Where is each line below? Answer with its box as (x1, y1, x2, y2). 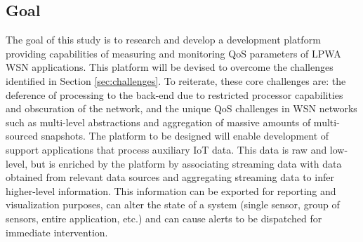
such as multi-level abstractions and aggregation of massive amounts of (6, 114, 311, 129)
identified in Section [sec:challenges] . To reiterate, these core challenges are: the (6, 73, 346, 88)
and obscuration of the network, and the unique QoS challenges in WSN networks (6, 101, 357, 116)
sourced (6, 128, 39, 143)
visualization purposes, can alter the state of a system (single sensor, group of (6, 197, 340, 212)
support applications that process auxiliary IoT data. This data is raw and (6, 142, 327, 156)
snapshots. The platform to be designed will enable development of (41, 128, 329, 143)
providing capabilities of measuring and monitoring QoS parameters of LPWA (6, 46, 341, 60)
